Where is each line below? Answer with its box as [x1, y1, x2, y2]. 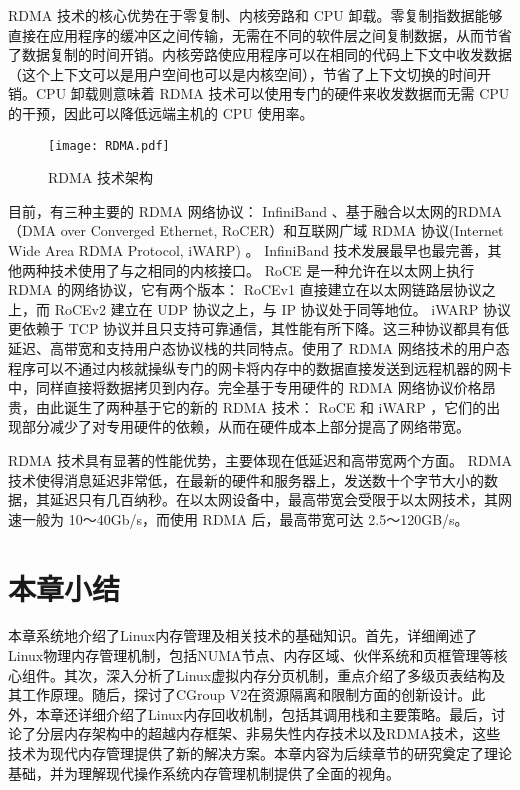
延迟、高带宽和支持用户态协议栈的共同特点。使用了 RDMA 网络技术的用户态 [8, 337, 510, 358]
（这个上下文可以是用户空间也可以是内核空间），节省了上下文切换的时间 [8, 63, 477, 84]
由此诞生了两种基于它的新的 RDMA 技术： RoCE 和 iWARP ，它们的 [35, 396, 487, 417]
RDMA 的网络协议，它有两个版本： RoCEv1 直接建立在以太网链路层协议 [8, 279, 482, 300]
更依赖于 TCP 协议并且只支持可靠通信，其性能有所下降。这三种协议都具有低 [8, 318, 510, 339]
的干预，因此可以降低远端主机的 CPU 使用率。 [8, 102, 314, 123]
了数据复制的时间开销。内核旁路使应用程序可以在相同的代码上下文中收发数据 [8, 44, 512, 65]
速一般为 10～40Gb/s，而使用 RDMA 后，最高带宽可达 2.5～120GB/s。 [8, 508, 469, 529]
